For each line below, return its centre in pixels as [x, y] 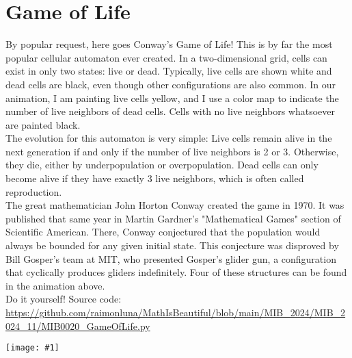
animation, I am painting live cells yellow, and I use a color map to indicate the [172, 98]
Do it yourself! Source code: [64, 299]
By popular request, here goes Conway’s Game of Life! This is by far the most [169, 44]
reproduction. [34, 191]
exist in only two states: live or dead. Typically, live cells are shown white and [169, 71]
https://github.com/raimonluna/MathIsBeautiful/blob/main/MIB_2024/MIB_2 [176, 312]
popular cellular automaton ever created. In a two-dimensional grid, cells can [166, 57]
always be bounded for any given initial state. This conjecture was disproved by [172, 245]
